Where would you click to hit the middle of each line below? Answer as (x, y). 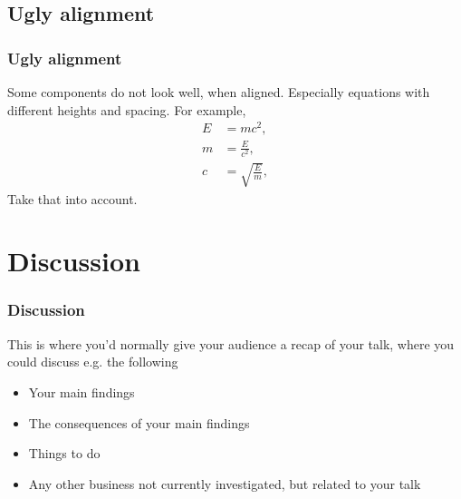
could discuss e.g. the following (93, 362)
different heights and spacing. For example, (127, 109)
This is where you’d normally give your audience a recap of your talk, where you (231, 343)
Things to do (64, 453)
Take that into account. (72, 198)
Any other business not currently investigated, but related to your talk (225, 483)
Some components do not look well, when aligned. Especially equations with (219, 92)
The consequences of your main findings (139, 422)
